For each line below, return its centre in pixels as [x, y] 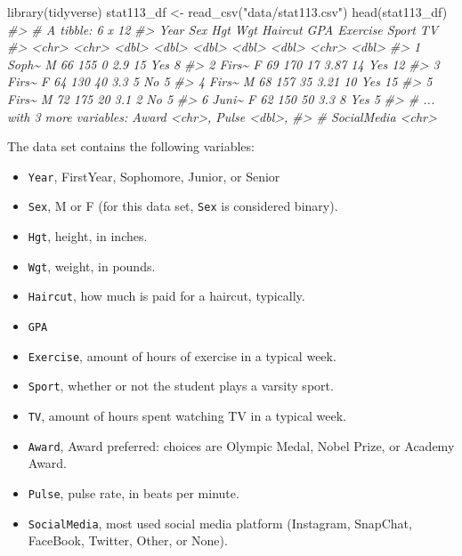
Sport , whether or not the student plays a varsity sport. [181, 386]
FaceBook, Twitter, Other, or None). [128, 540]
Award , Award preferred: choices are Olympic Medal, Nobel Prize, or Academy [241, 445]
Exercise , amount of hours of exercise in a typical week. [182, 355]
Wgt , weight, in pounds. [92, 266]
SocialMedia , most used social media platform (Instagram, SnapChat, [220, 523]
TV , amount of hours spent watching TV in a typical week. [187, 415]
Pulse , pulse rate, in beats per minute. [134, 492]
